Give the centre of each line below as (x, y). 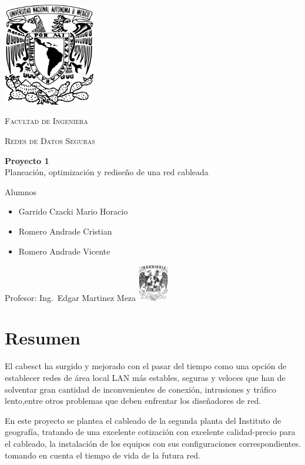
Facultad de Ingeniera (46, 121)
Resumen (43, 338)
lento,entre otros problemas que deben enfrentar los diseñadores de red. (133, 401)
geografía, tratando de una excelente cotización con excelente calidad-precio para (150, 432)
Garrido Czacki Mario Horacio (73, 211)
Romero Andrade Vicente (64, 251)
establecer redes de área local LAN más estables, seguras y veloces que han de (145, 377)
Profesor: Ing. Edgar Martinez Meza (71, 297)
